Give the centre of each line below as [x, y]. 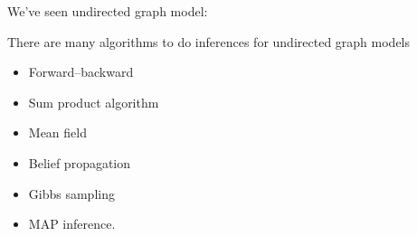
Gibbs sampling [71, 193]
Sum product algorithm [94, 102]
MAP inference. [72, 224]
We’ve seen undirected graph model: [108, 11]
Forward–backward [81, 72]
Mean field [57, 132]
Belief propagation [80, 162]
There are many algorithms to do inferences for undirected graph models [209, 41]
